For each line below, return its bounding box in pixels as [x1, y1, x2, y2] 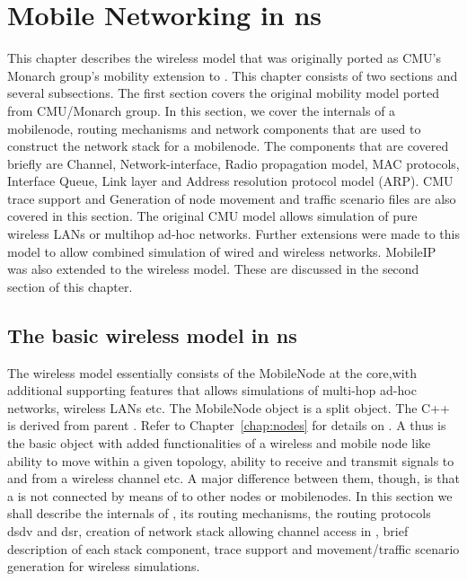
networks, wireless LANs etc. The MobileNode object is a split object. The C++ [7, 398, 451, 417]
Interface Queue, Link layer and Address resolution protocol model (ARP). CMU [7, 172, 454, 190]
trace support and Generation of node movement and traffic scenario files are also [7, 189, 456, 207]
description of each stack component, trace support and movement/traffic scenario [7, 539, 460, 558]
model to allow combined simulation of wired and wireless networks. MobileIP [7, 242, 436, 260]
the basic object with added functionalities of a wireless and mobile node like [7, 434, 431, 453]
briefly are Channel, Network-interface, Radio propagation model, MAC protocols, [7, 154, 460, 172]
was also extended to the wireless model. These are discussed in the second [7, 260, 419, 278]
